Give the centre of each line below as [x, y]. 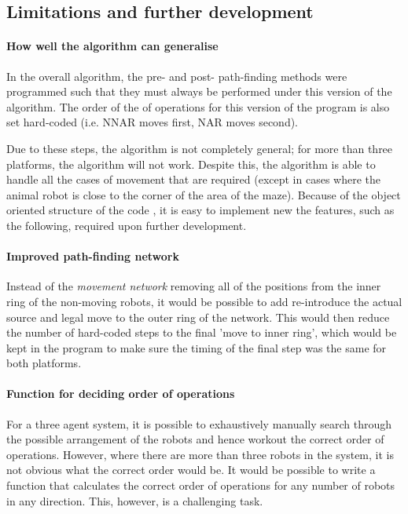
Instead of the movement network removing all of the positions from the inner [194, 286]
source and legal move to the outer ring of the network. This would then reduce [198, 317]
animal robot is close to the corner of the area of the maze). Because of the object [204, 194]
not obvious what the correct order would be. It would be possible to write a [191, 470]
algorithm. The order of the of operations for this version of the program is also [198, 106]
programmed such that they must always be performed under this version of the [199, 91]
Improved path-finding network [93, 256]
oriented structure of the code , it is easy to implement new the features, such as [200, 210]
